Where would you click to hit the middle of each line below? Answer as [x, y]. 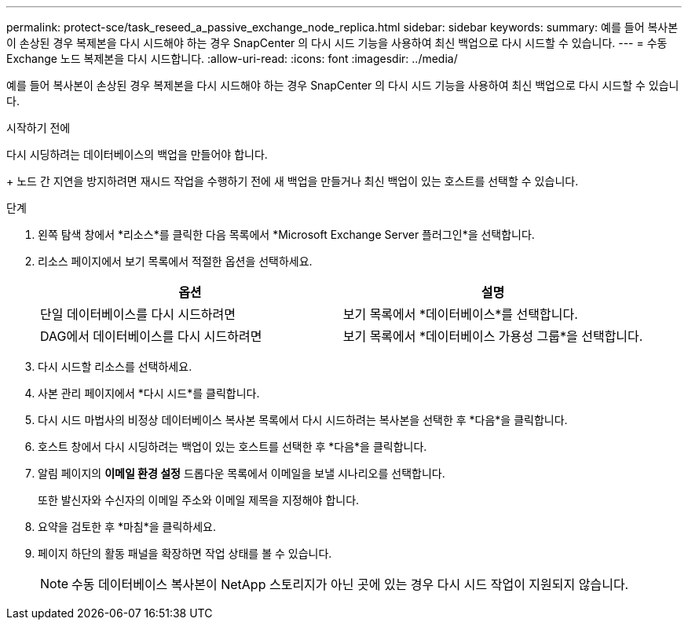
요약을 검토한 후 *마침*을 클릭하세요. [127, 527]
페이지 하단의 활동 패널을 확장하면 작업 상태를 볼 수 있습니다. [185, 553]
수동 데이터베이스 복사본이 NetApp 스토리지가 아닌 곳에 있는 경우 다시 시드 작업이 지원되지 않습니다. [350, 584]
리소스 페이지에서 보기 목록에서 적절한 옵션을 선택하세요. [175, 261]
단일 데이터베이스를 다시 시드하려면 [138, 314]
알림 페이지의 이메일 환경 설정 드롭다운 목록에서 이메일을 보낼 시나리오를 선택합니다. [242, 473]
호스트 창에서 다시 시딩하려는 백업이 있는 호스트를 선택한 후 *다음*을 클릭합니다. [232, 447]
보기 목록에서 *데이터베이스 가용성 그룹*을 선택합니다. [493, 336]
